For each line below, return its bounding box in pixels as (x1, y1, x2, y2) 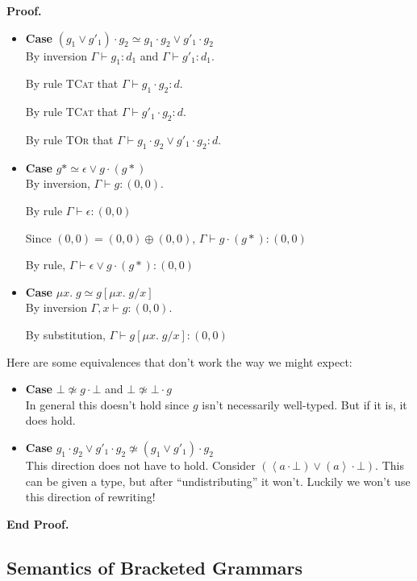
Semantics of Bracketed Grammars (6, 554, 303, 579)
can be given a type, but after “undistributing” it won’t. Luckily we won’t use (25, 472, 411, 489)
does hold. (25, 412, 76, 429)
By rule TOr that (25, 131, 114, 147)
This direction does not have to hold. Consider (25, 456, 256, 473)
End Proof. (6, 515, 69, 532)
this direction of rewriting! (25, 488, 156, 505)
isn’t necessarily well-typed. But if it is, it (202, 396, 407, 413)
